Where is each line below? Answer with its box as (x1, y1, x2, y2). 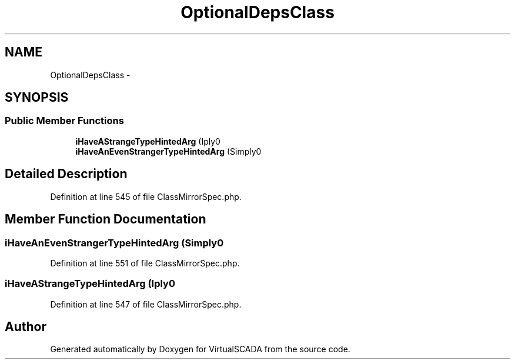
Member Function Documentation (5, 212, 206, 227)
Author (5, 319, 46, 335)
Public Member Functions (5, 115, 124, 127)
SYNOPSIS (5, 90, 69, 105)
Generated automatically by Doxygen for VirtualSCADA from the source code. (50, 344, 350, 355)
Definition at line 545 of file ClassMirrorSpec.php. (50, 191, 242, 202)
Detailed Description (5, 166, 128, 182)
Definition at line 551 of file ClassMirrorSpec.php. (50, 258, 240, 268)
